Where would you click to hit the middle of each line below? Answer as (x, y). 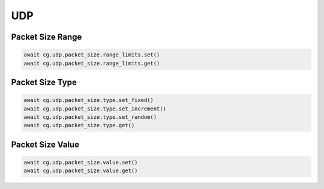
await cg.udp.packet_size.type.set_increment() (95, 109)
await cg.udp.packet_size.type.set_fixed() (89, 100)
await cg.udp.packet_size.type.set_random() (90, 117)
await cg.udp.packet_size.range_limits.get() (92, 63)
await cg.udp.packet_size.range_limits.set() (92, 55)
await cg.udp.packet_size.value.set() (81, 162)
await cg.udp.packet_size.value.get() (81, 171)
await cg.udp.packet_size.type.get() (79, 125)
